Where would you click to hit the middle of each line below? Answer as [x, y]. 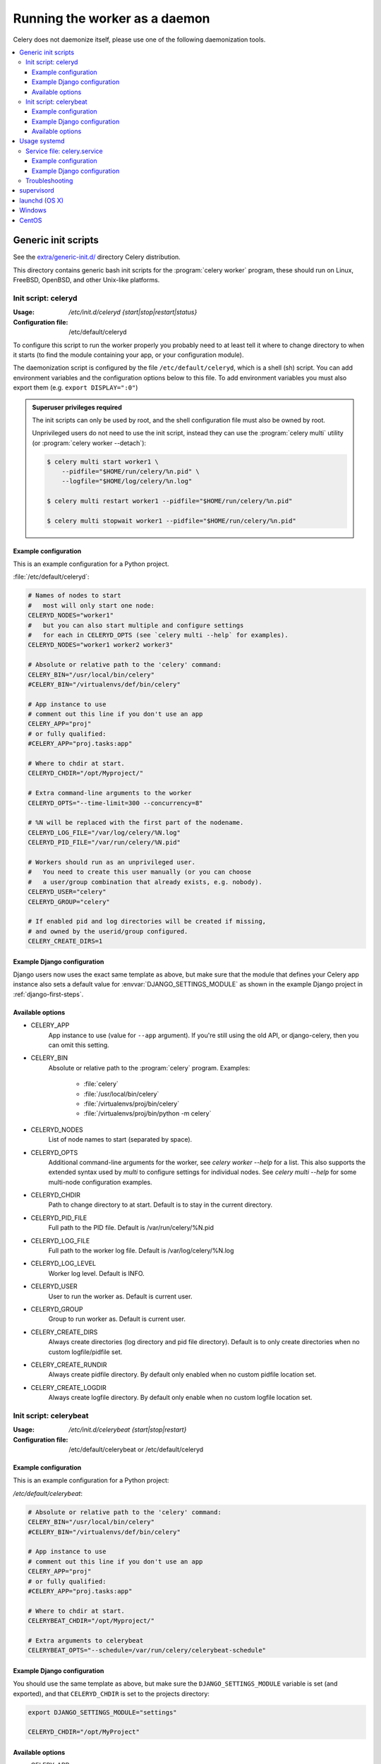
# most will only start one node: [91, 605]
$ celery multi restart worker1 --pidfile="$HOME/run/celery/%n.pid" [170, 501]
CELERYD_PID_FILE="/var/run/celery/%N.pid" [104, 842]
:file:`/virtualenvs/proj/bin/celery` [132, 1104]
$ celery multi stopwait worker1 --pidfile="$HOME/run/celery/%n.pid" [171, 521]
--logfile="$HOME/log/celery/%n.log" [127, 481]
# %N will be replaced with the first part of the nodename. [136, 823]
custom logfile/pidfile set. [85, 1352]
